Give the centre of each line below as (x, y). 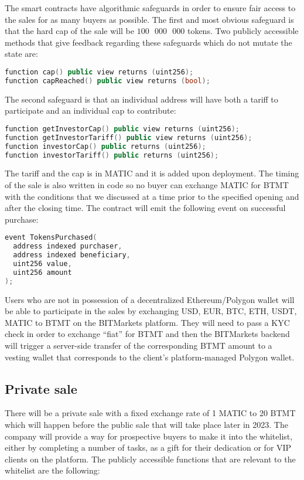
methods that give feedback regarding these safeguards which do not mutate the (148, 42)
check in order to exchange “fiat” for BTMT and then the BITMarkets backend (147, 334)
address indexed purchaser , (68, 246)
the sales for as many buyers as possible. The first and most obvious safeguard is (149, 19)
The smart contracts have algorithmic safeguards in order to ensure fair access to (150, 8)
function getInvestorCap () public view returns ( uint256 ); (122, 129)
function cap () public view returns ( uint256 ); (99, 72)
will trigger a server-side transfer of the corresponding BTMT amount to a (139, 345)
